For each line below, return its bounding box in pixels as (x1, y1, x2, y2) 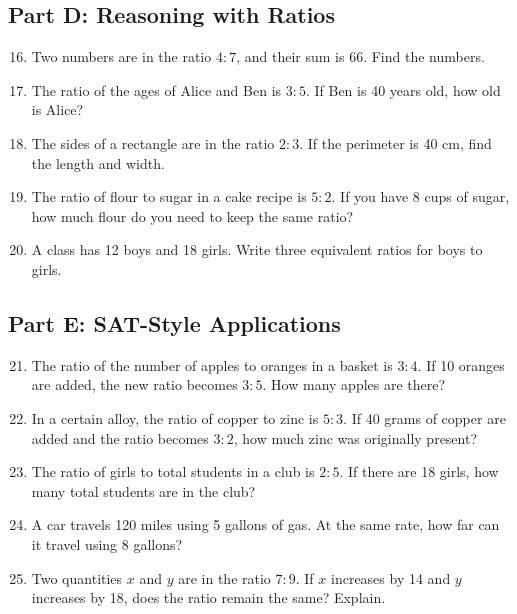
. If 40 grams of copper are (343, 407, 506, 428)
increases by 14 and (331, 567, 451, 588)
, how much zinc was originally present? (233, 427, 478, 448)
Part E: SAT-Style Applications (8, 307, 341, 338)
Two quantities (31, 567, 123, 588)
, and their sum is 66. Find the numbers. (236, 46, 485, 67)
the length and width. (31, 152, 165, 173)
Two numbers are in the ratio (31, 46, 212, 67)
